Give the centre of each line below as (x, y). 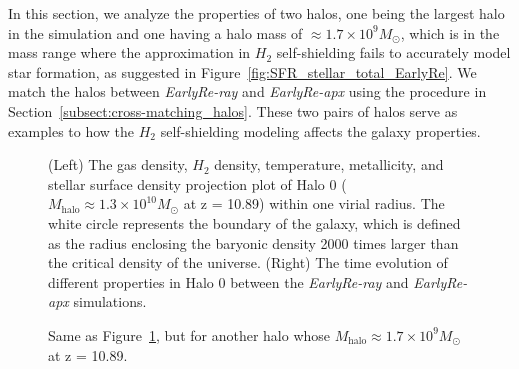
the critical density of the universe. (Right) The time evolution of (248, 262)
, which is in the (450, 32)
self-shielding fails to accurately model (393, 52)
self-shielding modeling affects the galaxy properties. (320, 130)
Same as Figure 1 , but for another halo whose (189, 334)
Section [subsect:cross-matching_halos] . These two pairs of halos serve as (233, 110)
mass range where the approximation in (129, 52)
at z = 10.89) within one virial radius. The (314, 203)
